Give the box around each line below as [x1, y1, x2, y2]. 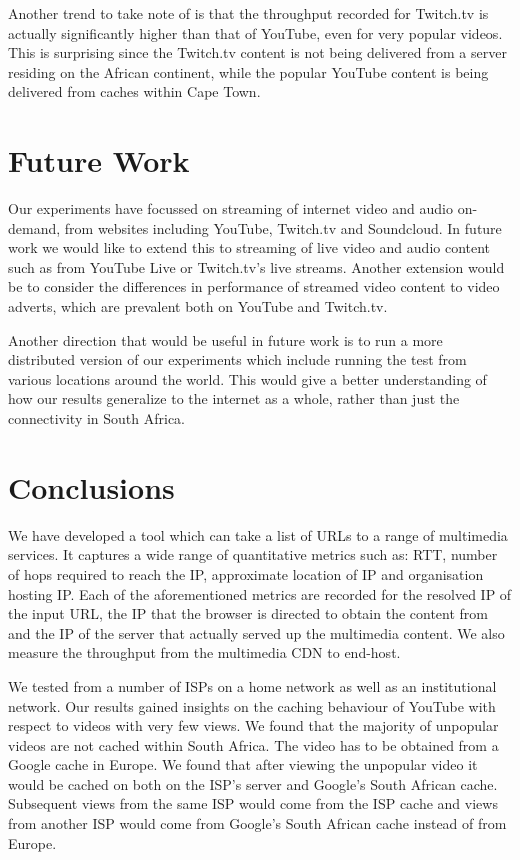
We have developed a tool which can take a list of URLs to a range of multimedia [8, 524, 508, 545]
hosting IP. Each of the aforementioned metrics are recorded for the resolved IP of [8, 583, 512, 604]
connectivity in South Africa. [8, 408, 186, 429]
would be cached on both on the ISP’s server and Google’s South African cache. [8, 773, 498, 794]
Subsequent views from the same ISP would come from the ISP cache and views [8, 793, 498, 814]
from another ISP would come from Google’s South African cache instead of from [8, 813, 507, 834]
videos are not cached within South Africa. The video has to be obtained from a [8, 734, 499, 755]
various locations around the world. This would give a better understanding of [8, 368, 487, 389]
